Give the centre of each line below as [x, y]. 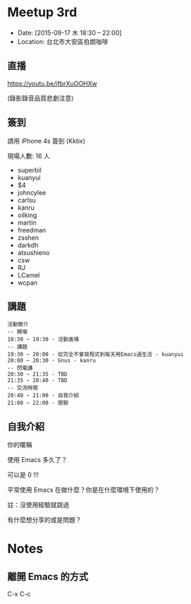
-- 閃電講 [20, 368]
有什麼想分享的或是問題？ [44, 520]
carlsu [27, 200]
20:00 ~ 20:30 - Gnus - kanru [52, 361]
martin [27, 223]
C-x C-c [19, 594]
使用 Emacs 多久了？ [37, 460]
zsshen [28, 237]
